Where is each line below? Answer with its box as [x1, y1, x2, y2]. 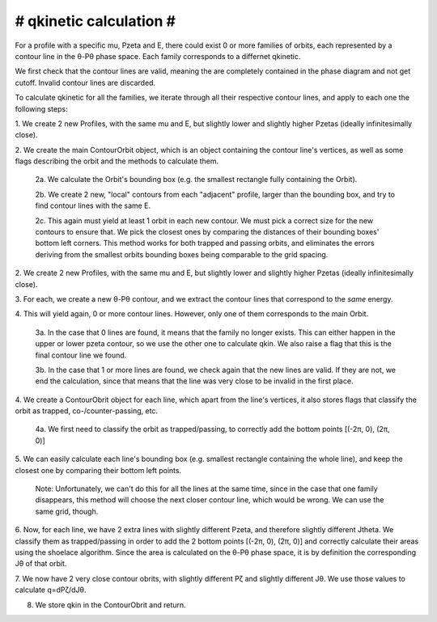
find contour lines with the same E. [35, 201, 151, 210]
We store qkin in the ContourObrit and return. [35, 599, 186, 610]
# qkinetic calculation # [15, 12, 176, 30]
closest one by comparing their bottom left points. [15, 465, 182, 475]
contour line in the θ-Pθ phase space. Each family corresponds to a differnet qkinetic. [15, 51, 301, 61]
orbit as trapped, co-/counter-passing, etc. [15, 406, 158, 416]
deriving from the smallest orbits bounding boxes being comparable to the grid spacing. [35, 249, 329, 259]
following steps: [15, 104, 68, 113]
